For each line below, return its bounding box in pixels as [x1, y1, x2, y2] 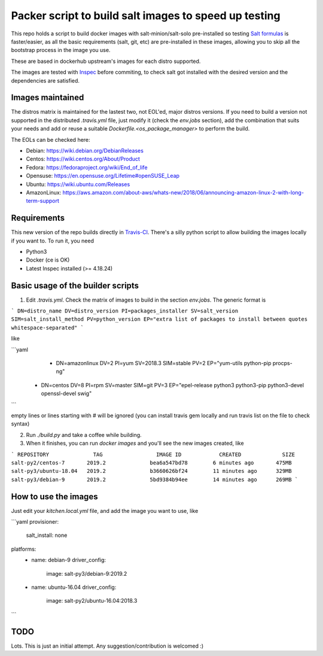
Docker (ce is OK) [26, 256, 70, 263]
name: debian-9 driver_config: [31, 557, 106, 564]
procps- [272, 360, 292, 367]
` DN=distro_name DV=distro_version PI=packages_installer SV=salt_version [11, 308, 239, 314]
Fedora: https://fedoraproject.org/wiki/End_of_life [26, 163, 148, 171]
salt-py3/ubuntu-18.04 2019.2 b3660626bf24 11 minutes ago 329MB [11, 467, 292, 475]
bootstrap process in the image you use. [11, 47, 111, 54]
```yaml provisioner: [11, 518, 59, 526]
